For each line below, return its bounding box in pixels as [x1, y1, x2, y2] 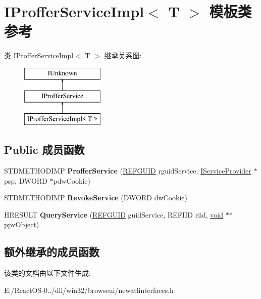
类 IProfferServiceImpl [4, 50, 74, 61]
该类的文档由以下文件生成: [4, 268, 91, 278]
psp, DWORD [4, 175, 47, 186]
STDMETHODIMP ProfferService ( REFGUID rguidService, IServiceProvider [4, 165, 251, 176]
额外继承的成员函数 [4, 244, 99, 260]
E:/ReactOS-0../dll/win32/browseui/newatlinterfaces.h [4, 284, 174, 295]
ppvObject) [4, 219, 39, 230]
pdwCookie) [53, 175, 91, 186]
